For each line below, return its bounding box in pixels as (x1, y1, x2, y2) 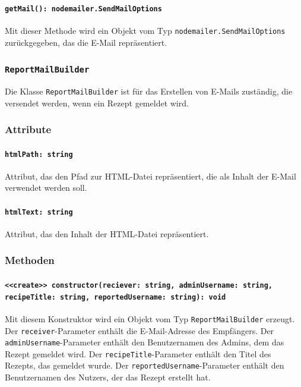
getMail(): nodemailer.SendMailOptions (5, 4, 162, 13)
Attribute (5, 122, 52, 137)
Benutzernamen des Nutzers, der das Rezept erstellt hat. (5, 371, 211, 383)
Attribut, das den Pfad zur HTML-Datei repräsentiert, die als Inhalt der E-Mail (5, 169, 296, 182)
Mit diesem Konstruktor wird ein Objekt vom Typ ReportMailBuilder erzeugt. (5, 312, 295, 325)
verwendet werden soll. (5, 181, 87, 194)
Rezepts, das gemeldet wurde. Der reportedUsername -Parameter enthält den (5, 359, 284, 372)
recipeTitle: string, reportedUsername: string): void (5, 292, 226, 301)
